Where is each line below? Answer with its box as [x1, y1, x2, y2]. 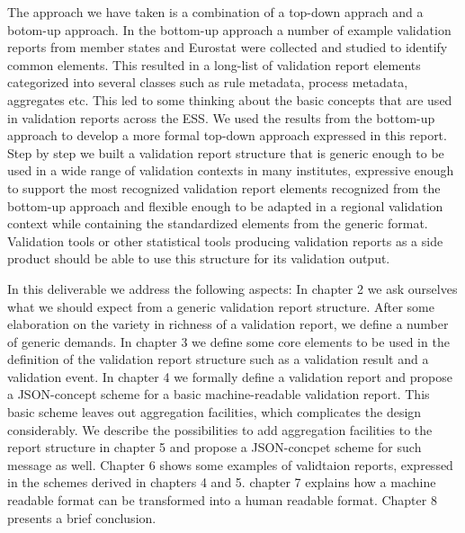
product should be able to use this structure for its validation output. [7, 249, 390, 268]
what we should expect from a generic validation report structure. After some [7, 297, 434, 315]
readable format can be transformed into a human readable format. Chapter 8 [7, 491, 437, 510]
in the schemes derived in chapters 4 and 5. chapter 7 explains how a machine [7, 473, 436, 492]
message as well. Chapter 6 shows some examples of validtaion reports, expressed [7, 455, 453, 474]
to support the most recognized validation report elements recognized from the [7, 178, 441, 197]
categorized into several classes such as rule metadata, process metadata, [7, 73, 408, 92]
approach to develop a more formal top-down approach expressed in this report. [7, 126, 447, 145]
